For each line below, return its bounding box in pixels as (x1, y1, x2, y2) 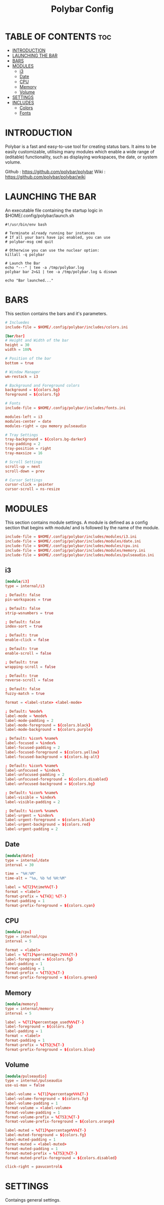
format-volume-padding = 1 (5, 1110, 60, 1115)
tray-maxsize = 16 (5, 451, 43, 456)
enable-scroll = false (5, 651, 51, 656)
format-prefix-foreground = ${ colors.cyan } (5, 903, 95, 908)
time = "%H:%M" (5, 871, 36, 876)
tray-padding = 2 (5, 441, 41, 447)
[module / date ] (5, 853, 34, 858)
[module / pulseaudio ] (5, 1074, 47, 1079)
